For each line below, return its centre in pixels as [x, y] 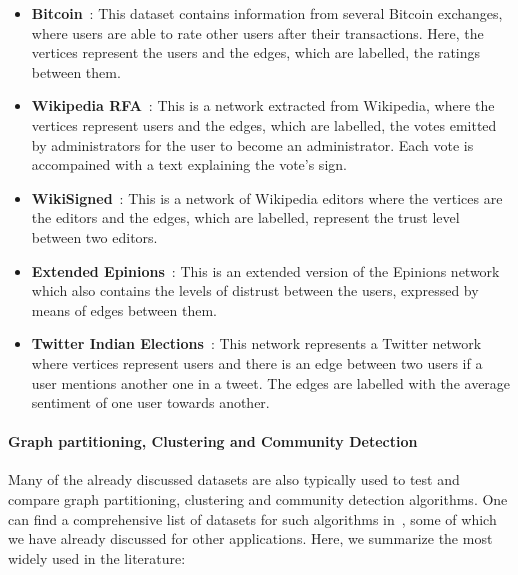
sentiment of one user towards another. [150, 402]
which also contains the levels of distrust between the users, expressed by [255, 290]
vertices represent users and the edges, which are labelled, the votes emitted [264, 124]
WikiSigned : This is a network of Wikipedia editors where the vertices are [267, 197]
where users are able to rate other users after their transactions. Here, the [257, 32]
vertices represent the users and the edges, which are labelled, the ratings [256, 52]
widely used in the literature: [97, 557]
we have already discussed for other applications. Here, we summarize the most [250, 538]
